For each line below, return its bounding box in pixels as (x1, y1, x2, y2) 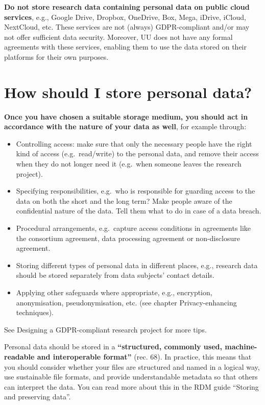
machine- (225, 341, 257, 352)
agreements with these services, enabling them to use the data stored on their (4, 41, 247, 52)
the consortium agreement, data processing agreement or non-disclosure (16, 232, 240, 243)
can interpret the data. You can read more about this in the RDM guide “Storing (4, 381, 259, 392)
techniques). (16, 307, 54, 318)
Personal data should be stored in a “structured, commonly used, (4, 341, 222, 352)
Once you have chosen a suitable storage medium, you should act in (4, 111, 248, 122)
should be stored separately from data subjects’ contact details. (16, 270, 214, 280)
